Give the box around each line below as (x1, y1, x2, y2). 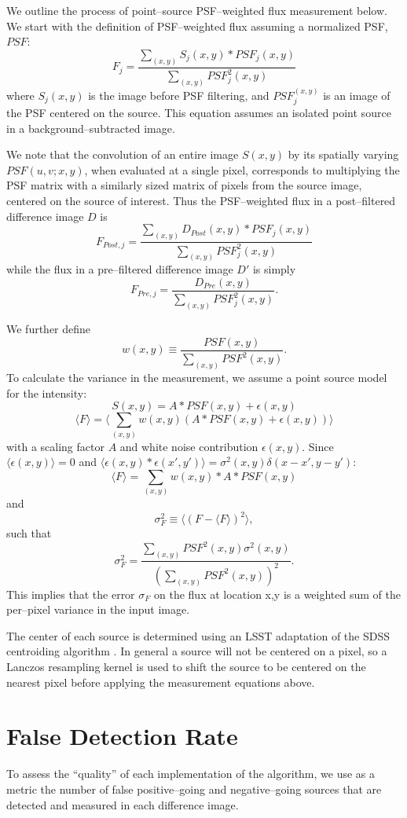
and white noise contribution (119, 438, 258, 454)
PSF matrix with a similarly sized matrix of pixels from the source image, (6, 177, 362, 193)
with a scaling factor (6, 438, 104, 454)
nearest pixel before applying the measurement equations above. (6, 673, 315, 690)
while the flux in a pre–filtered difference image (6, 261, 233, 277)
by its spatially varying (288, 146, 399, 163)
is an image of (323, 86, 390, 103)
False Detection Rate (6, 720, 238, 752)
